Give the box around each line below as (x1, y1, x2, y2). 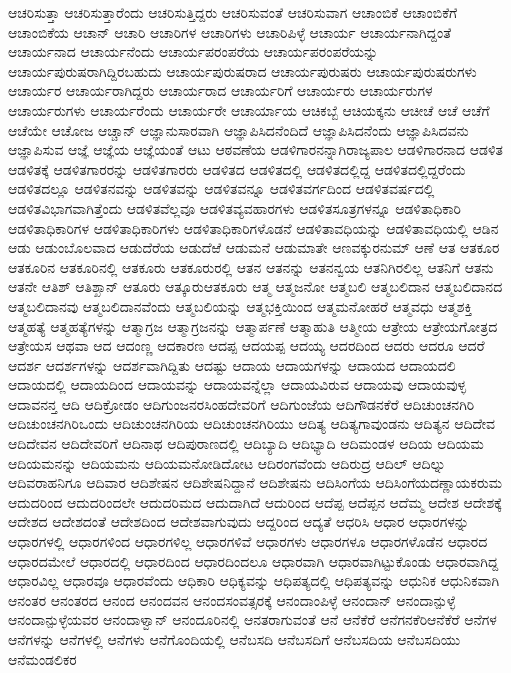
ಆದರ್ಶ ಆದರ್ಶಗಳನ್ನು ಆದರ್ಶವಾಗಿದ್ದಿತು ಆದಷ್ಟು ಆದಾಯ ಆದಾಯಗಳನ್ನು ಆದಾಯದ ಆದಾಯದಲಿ (8, 354, 456, 375)
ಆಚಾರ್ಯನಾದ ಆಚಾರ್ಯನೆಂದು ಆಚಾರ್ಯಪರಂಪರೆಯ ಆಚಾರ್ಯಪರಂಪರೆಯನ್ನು (8, 41, 379, 62)
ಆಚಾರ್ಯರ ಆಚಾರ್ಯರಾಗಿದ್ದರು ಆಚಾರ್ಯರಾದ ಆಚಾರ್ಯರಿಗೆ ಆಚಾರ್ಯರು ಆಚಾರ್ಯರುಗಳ (8, 80, 433, 101)
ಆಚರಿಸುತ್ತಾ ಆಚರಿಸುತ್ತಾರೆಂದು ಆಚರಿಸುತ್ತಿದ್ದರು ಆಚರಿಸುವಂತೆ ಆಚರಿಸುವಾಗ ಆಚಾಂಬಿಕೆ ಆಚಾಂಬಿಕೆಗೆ (8, 2, 458, 22)
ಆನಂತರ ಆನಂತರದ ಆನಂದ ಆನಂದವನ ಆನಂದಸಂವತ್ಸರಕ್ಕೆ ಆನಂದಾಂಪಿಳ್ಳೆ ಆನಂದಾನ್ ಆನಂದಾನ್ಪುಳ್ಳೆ (8, 589, 456, 610)
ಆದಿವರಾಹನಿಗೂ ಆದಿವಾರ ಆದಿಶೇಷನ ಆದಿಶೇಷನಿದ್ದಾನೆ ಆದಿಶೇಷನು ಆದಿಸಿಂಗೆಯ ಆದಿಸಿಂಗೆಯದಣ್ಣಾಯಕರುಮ (8, 472, 503, 493)
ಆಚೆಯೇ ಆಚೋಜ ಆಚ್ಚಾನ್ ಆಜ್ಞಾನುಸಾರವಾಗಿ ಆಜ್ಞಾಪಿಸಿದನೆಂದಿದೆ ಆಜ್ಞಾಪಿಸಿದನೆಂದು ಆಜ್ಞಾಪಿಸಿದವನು (8, 119, 469, 140)
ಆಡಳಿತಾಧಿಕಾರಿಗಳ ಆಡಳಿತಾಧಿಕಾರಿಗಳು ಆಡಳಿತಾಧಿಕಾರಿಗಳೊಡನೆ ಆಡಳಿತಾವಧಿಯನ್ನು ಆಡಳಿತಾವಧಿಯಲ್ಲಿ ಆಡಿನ (8, 217, 499, 238)
